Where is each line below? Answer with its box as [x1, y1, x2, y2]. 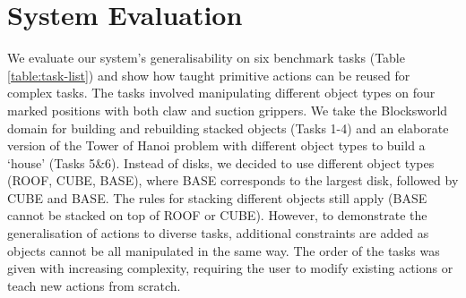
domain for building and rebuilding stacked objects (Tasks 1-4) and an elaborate [7, 118, 449, 137]
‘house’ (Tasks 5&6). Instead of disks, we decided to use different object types [7, 153, 435, 172]
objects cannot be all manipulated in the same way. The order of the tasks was [7, 241, 440, 260]
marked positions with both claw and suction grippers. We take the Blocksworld [7, 100, 448, 119]
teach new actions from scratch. [7, 276, 181, 294]
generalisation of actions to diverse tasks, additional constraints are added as [7, 224, 429, 243]
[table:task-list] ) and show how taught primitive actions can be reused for [7, 65, 410, 84]
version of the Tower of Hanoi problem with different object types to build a [7, 136, 426, 155]
